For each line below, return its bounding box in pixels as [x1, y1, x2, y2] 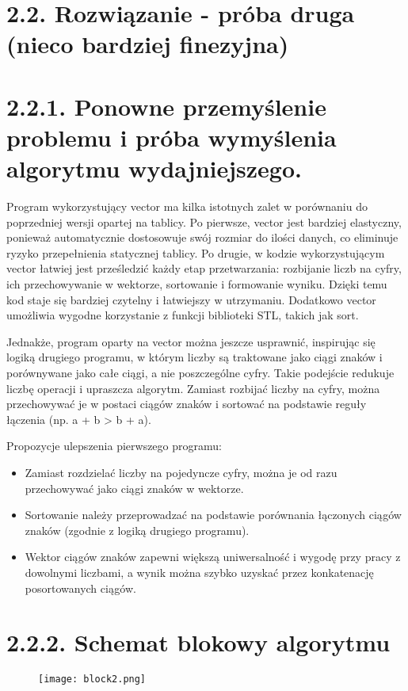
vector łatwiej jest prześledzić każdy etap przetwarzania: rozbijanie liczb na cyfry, [6, 260, 402, 277]
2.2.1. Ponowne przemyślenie [6, 90, 326, 122]
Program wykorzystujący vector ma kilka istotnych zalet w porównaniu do [6, 198, 368, 215]
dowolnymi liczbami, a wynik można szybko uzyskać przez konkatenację [25, 563, 374, 580]
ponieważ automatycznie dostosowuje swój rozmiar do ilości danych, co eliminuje [6, 229, 398, 246]
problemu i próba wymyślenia [6, 120, 337, 153]
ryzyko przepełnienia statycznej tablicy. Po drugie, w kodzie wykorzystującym [6, 244, 385, 261]
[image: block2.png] [38, 674, 147, 685]
